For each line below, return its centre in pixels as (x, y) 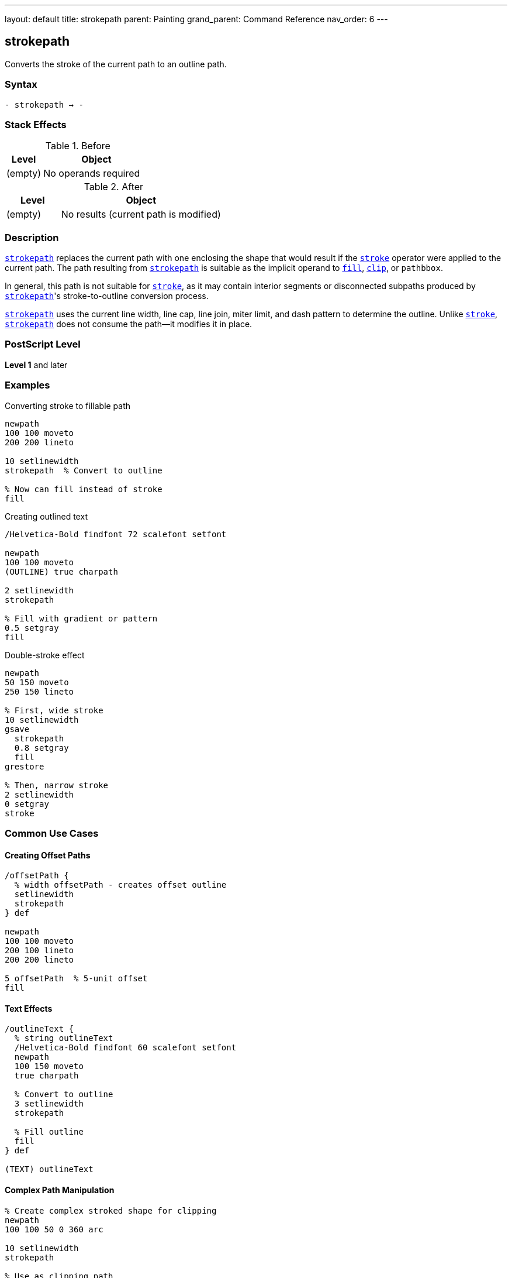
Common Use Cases (52, 833)
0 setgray (27, 804)
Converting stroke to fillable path (68, 406)
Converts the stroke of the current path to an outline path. (116, 64)
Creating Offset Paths (48, 855)
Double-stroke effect (45, 655)
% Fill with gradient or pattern (81, 618)
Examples (27, 385)
